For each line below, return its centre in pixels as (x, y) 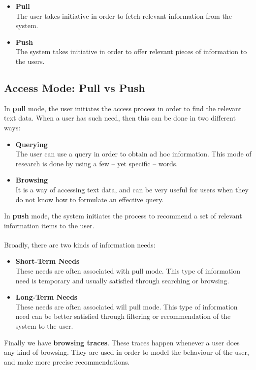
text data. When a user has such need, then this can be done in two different (120, 118)
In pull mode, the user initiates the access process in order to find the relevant (123, 108)
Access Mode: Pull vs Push (75, 87)
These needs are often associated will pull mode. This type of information (127, 306)
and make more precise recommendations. (67, 361)
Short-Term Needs (48, 261)
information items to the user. (49, 225)
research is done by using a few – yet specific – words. (97, 163)
